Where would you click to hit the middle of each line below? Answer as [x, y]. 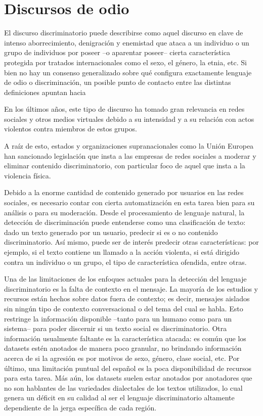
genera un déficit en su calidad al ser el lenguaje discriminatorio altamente [119, 398]
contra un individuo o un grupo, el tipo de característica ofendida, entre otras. [125, 262]
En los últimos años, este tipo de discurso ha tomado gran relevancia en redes [124, 109]
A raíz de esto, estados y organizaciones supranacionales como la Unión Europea [129, 146]
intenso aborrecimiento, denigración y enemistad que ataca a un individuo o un [127, 42]
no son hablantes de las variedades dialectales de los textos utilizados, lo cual [123, 387]
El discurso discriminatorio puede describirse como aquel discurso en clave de [124, 33]
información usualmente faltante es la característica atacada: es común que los [125, 338]
